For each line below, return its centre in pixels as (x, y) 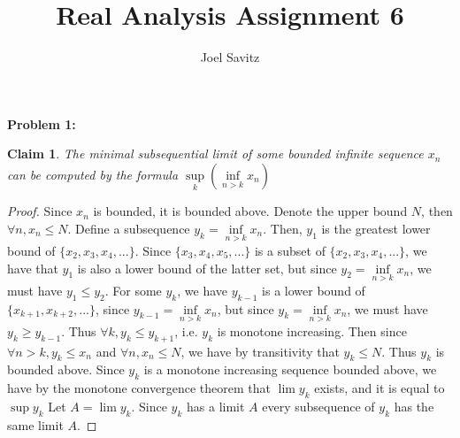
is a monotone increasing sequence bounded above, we (290, 369)
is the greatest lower (376, 228)
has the (414, 406)
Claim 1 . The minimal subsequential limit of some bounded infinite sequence (215, 154)
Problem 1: (42, 123)
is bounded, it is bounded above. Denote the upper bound (250, 211)
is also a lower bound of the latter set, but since (207, 268)
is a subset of (290, 250)
